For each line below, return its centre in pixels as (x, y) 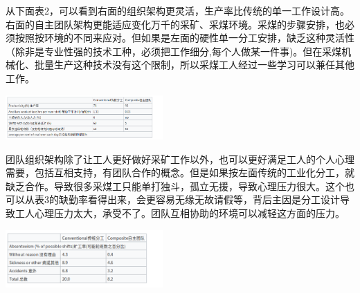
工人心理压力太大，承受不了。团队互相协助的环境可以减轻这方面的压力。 (180, 213)
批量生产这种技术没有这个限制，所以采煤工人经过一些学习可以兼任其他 (194, 65)
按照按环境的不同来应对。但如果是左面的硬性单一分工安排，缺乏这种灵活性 (184, 38)
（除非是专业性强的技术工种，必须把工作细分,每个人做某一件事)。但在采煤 (174, 51)
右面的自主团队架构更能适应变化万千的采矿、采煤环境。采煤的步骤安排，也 (175, 24)
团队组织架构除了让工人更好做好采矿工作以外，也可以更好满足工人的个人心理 (180, 159)
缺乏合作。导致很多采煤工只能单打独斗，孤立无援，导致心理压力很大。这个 (175, 186)
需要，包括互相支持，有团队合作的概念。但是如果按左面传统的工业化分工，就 (180, 172)
